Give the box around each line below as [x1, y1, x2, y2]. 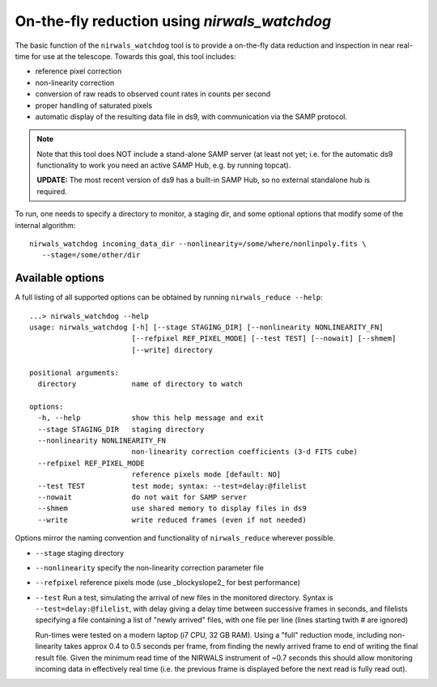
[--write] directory [131, 345, 214, 354]
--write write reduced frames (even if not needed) [37, 515, 307, 524]
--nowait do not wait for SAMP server [37, 492, 247, 502]
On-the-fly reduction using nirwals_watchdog [15, 12, 332, 30]
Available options [15, 271, 105, 285]
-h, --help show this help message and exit [37, 413, 265, 422]
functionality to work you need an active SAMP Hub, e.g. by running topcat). [36, 160, 291, 170]
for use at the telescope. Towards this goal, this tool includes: [31, 51, 236, 61]
